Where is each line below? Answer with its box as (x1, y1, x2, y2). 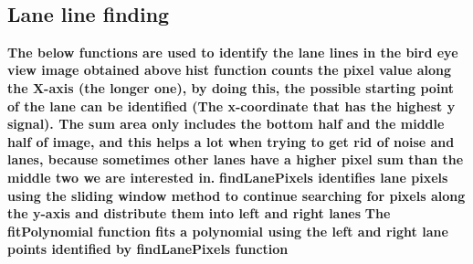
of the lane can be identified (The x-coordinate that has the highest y (7, 96, 456, 115)
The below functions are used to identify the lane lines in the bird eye (7, 42, 458, 61)
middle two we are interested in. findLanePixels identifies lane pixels (7, 167, 448, 186)
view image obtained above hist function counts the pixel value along (7, 60, 451, 79)
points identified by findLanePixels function (7, 239, 289, 259)
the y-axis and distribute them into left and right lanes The (7, 204, 391, 223)
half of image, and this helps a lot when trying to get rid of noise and (7, 132, 455, 151)
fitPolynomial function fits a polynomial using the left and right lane (7, 221, 448, 240)
